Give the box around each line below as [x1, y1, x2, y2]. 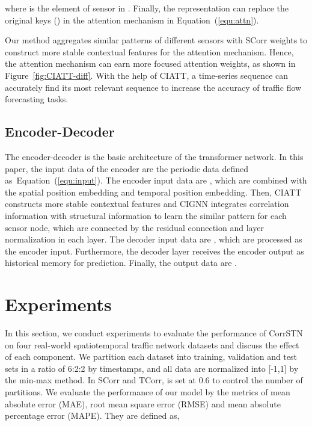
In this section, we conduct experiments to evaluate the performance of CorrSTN [5, 327, 303, 339]
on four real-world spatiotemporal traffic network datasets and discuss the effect [5, 338, 299, 351]
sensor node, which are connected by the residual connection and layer [5, 221, 264, 233]
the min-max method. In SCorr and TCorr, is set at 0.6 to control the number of [5, 374, 303, 386]
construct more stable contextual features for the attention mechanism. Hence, [5, 45, 294, 58]
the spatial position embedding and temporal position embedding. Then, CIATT [5, 185, 302, 198]
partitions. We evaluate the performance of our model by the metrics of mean [5, 385, 290, 398]
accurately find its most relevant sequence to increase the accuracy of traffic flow [5, 81, 302, 93]
